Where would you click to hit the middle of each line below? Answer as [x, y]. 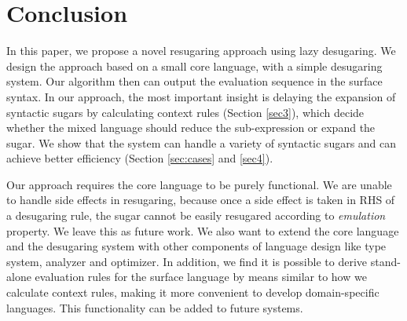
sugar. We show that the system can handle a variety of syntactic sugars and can [202, 142]
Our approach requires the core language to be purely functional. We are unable [199, 184]
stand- [385, 261]
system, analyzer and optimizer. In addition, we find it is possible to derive [187, 261]
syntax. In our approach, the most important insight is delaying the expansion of [201, 96]
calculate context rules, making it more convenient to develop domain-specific [193, 292]
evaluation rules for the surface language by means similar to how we [201, 277]
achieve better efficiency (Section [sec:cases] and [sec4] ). [140, 158]
